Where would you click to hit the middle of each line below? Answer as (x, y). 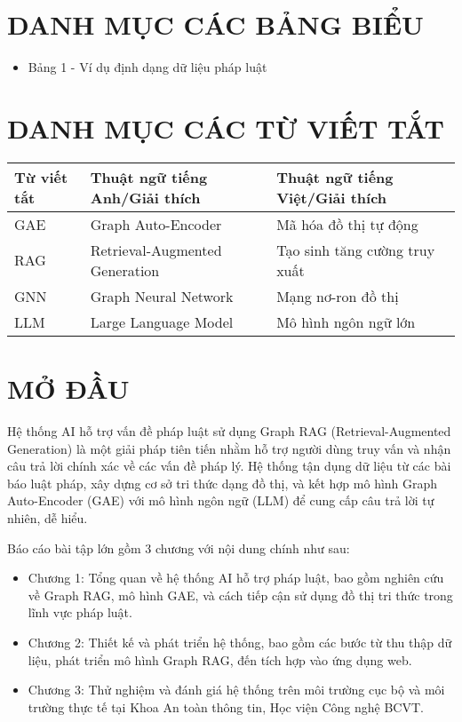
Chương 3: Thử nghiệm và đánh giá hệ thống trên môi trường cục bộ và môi (236, 690)
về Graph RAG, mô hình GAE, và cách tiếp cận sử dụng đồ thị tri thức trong (240, 595)
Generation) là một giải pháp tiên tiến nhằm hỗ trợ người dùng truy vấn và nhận (229, 448)
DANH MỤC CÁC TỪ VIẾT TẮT (226, 127)
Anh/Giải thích (145, 197)
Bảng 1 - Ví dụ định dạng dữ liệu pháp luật (147, 67)
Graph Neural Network (162, 296)
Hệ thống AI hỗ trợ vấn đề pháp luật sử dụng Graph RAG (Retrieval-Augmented (229, 430)
